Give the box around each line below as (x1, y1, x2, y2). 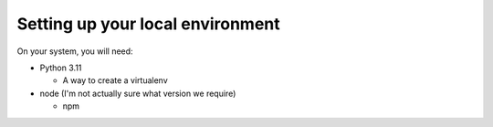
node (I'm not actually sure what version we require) (39, 88, 236, 99)
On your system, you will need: (16, 46, 133, 57)
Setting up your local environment (16, 14, 280, 34)
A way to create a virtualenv (62, 75, 168, 86)
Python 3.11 (39, 62, 82, 73)
